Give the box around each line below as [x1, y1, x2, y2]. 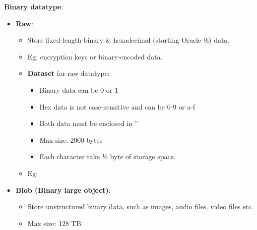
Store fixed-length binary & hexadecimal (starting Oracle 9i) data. [27, 35, 230, 45]
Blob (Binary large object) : [15, 184, 111, 195]
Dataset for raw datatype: [27, 68, 110, 78]
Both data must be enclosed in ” [39, 118, 138, 128]
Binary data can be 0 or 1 [39, 84, 118, 95]
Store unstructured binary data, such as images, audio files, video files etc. [27, 201, 254, 212]
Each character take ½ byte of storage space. [39, 151, 176, 162]
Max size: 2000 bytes [39, 134, 103, 145]
